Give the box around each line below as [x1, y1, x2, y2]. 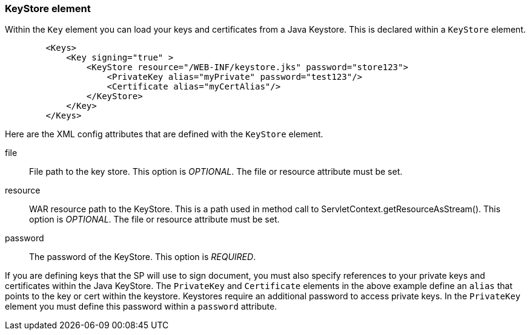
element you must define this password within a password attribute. [5, 301, 277, 312]
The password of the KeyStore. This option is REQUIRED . [29, 252, 256, 262]
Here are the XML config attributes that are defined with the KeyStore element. [5, 129, 323, 140]
